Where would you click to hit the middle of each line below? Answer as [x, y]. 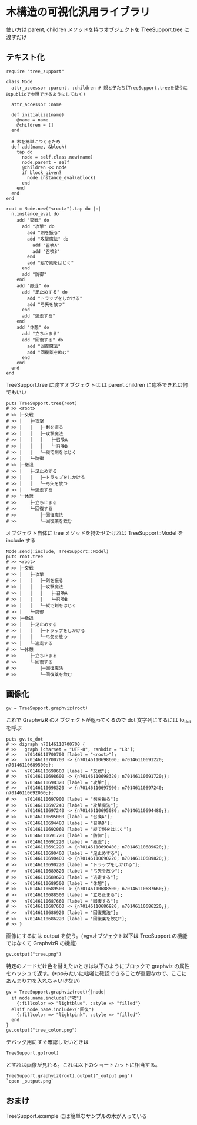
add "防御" [34, 274]
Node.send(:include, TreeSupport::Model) [58, 551]
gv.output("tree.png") [34, 955]
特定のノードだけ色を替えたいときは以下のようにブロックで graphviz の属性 [98, 966]
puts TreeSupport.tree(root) [42, 403]
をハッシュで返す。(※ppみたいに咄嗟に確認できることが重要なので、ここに [96, 973]
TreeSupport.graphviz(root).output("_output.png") [69, 1076]
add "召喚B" [46, 251]
